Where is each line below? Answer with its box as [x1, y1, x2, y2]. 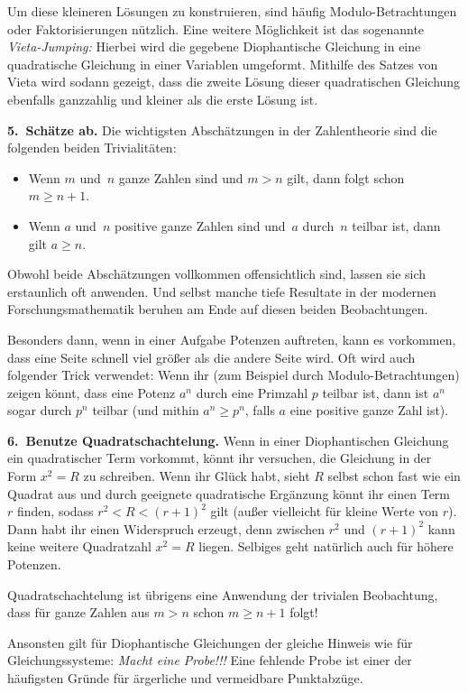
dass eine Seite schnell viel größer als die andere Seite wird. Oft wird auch [7, 347, 416, 366]
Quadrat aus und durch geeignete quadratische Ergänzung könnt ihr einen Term [7, 484, 451, 503]
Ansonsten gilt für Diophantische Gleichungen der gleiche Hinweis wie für [7, 633, 413, 651]
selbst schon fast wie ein [327, 467, 461, 485]
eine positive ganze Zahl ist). [289, 401, 449, 420]
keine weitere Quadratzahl [7, 537, 151, 556]
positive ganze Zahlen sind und [114, 216, 286, 235]
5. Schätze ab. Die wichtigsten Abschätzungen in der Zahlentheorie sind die [7, 120, 437, 139]
